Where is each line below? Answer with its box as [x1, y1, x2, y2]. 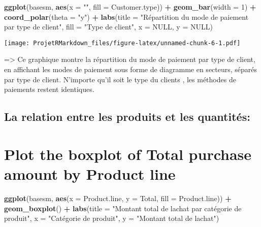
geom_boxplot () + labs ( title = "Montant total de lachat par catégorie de [4, 203, 242, 213]
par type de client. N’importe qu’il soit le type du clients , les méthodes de [4, 74, 236, 84]
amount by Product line [4, 163, 176, 184]
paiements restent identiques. [4, 84, 94, 94]
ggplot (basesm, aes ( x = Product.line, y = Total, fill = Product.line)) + [4, 192, 232, 203]
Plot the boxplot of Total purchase [4, 143, 252, 164]
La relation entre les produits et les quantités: [4, 109, 250, 124]
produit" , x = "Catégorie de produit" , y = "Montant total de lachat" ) [4, 213, 219, 223]
